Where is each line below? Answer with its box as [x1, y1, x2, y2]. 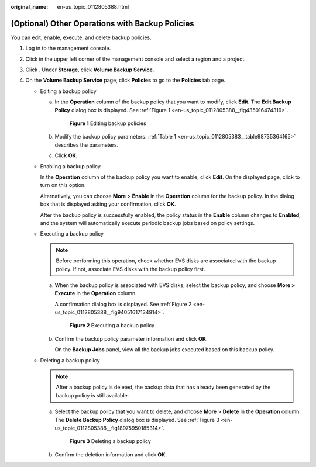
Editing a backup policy [40, 88, 97, 95]
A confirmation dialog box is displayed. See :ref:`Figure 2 [54, 300, 192, 307]
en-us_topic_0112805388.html [57, 4, 129, 10]
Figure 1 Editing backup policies [69, 120, 146, 127]
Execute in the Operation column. [54, 290, 137, 297]
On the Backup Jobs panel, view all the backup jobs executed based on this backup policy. [54, 346, 275, 353]
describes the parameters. [54, 141, 119, 148]
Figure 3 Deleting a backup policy [69, 438, 152, 445]
